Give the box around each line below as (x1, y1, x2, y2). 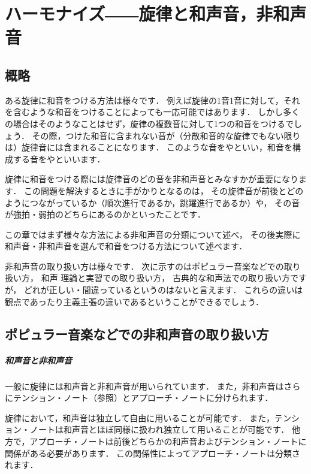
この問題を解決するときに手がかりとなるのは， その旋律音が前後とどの (24, 184, 304, 197)
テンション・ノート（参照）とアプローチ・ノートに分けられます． (13, 391, 273, 404)
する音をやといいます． (13, 152, 105, 165)
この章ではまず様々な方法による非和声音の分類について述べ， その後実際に (5, 228, 301, 240)
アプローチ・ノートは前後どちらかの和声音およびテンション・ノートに (29, 434, 307, 447)
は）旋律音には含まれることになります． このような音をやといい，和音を (5, 141, 293, 153)
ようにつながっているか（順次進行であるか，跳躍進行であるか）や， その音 (5, 196, 300, 209)
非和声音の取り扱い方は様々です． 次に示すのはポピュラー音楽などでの (5, 259, 284, 272)
